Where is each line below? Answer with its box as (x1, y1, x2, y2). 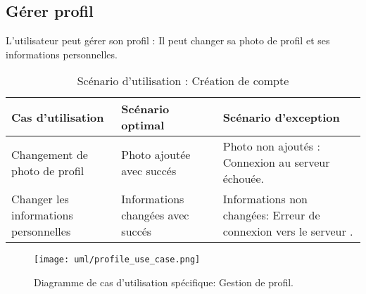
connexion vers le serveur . (222, 223, 353, 240)
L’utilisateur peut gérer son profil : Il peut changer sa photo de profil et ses (6, 33, 330, 48)
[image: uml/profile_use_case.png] (34, 255, 201, 265)
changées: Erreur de (222, 207, 320, 224)
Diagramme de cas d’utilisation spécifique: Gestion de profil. (34, 275, 294, 290)
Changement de (11, 146, 88, 162)
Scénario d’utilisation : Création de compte (77, 72, 289, 89)
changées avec (121, 207, 189, 224)
